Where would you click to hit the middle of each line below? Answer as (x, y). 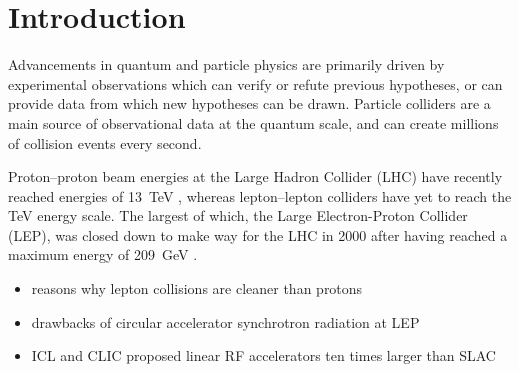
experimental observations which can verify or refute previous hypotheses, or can (255, 83)
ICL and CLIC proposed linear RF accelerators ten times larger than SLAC (263, 355)
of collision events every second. (105, 142)
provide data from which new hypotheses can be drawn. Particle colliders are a (249, 103)
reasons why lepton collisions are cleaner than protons (197, 288)
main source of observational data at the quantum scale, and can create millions (253, 122)
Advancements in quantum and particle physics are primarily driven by (226, 64)
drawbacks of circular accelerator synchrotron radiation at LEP (225, 321)
